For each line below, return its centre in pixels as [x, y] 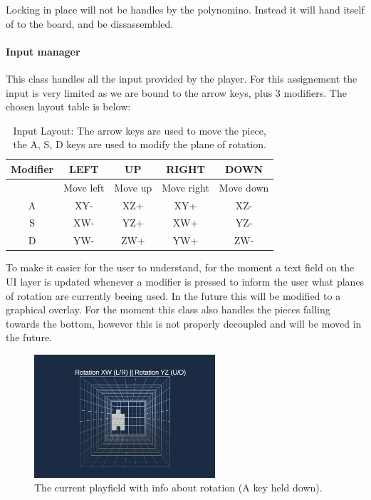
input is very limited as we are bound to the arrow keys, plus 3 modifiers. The [176, 92]
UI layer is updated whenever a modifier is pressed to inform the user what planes [185, 282]
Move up [133, 187]
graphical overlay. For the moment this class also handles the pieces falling [168, 309]
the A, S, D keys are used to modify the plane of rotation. [140, 144]
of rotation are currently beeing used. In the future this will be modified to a [173, 295]
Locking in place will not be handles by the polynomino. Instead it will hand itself [185, 9]
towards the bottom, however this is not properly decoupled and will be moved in [184, 323]
